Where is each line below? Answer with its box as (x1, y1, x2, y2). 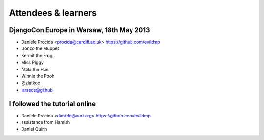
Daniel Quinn (21, 126, 47, 132)
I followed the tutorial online (9, 99, 96, 108)
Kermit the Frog (21, 52, 53, 58)
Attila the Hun (21, 66, 49, 72)
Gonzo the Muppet (21, 46, 59, 51)
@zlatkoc (21, 80, 40, 86)
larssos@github (21, 87, 53, 93)
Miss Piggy (21, 59, 44, 66)
